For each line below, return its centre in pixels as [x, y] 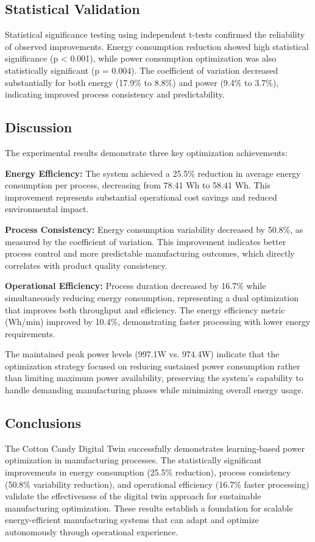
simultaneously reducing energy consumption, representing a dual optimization [152, 297]
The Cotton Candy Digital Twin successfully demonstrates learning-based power [155, 448]
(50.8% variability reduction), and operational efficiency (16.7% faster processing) [157, 484]
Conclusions [43, 423]
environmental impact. [47, 209]
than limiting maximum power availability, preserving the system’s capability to [154, 378]
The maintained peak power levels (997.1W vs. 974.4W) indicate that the [142, 354]
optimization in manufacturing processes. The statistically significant [133, 460]
